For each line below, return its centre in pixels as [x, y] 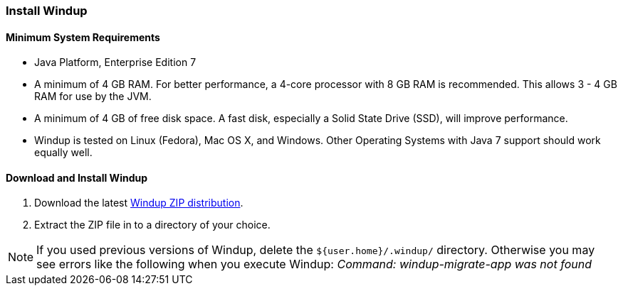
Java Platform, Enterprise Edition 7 [115, 62]
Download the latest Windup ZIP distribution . [139, 203]
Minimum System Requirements [83, 37]
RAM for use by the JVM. [93, 97]
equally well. [63, 153]
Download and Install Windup [77, 177]
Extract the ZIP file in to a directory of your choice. [152, 225]
